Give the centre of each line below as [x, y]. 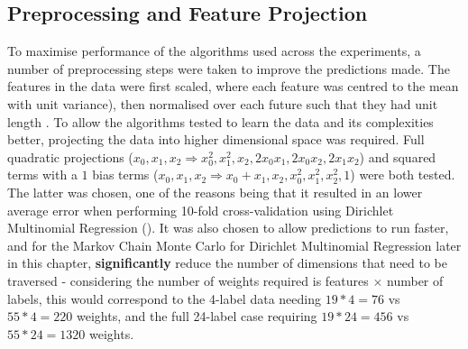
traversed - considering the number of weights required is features [188, 280]
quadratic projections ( [70, 156]
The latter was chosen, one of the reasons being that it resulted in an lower [215, 192]
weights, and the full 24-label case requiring [197, 316]
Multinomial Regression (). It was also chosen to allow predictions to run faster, [228, 228]
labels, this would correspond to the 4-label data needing [164, 298]
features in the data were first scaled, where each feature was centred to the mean [233, 86]
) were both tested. [403, 174]
